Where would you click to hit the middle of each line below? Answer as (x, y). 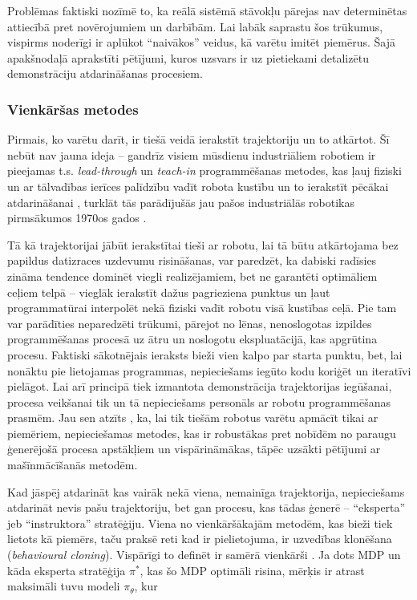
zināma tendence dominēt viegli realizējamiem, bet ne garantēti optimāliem (192, 276)
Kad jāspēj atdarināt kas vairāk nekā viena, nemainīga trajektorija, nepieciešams (206, 491)
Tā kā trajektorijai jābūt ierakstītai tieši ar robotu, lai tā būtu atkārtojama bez (203, 244)
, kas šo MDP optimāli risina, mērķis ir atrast (252, 570)
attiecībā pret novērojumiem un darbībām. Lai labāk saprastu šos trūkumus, (195, 26)
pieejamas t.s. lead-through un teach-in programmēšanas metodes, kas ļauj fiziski (204, 170)
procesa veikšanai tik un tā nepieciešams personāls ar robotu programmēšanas (199, 401)
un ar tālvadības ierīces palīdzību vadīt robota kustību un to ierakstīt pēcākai (198, 186)
